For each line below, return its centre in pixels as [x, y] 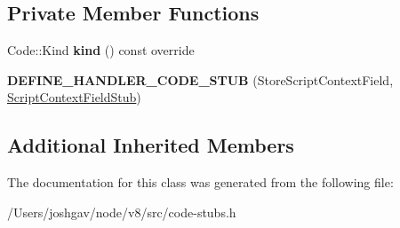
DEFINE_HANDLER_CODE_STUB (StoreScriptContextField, [200, 79]
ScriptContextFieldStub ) [74, 97]
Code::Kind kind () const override [101, 50]
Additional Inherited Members [151, 145]
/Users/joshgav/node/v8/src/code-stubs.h [122, 212]
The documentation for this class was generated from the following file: [200, 182]
